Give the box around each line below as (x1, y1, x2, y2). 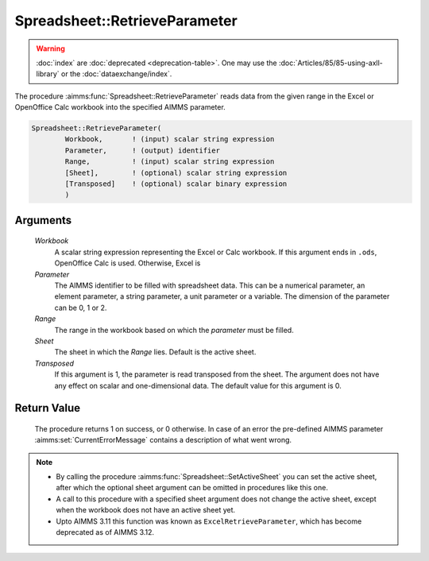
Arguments (14, 213, 72, 226)
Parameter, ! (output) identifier (64, 145, 220, 155)
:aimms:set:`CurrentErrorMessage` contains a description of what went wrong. (34, 435, 292, 445)
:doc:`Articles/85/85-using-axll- (278, 58, 383, 68)
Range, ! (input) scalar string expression (64, 157, 275, 166)
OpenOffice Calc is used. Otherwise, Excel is (54, 258, 201, 268)
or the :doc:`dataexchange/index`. (60, 69, 172, 79)
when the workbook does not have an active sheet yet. (56, 505, 236, 515)
